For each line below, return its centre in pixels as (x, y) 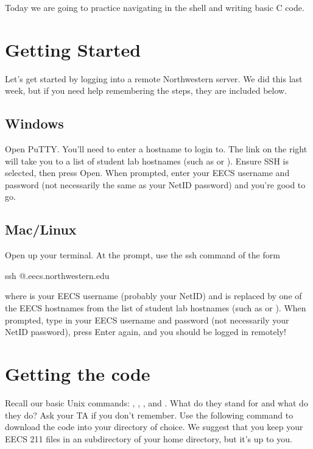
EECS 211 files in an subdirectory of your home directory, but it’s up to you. (149, 438)
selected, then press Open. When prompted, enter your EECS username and (147, 173)
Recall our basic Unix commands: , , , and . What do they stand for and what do (156, 402)
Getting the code (78, 374)
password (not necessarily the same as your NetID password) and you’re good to (155, 184)
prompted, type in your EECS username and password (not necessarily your (147, 320)
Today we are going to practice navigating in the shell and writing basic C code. (155, 7)
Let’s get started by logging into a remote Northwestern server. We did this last (154, 78)
